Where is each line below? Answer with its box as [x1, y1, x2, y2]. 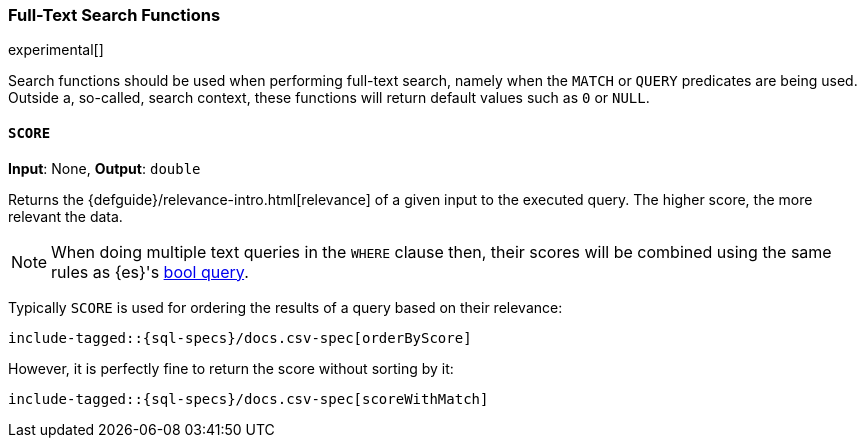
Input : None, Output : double [8, 159, 201, 177]
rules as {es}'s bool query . [51, 261, 249, 282]
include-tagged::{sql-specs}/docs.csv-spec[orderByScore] [8, 329, 472, 346]
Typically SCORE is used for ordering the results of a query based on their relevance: [8, 298, 563, 316]
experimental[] [8, 41, 104, 59]
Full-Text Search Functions [8, 5, 221, 25]
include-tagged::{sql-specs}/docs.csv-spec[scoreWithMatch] [8, 390, 489, 407]
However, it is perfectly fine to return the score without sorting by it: [8, 359, 454, 377]
